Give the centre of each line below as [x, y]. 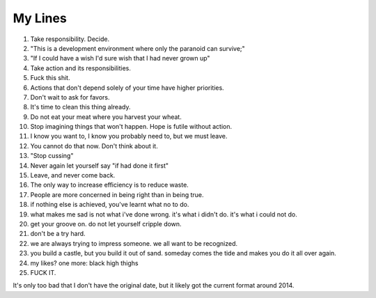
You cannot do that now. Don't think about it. [94, 146]
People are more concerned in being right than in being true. [117, 194]
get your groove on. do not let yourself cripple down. [106, 223]
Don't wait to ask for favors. [70, 97]
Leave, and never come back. [73, 175]
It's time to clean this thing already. [80, 107]
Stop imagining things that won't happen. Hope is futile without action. [131, 127]
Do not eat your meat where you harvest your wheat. [106, 117]
